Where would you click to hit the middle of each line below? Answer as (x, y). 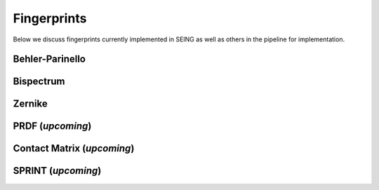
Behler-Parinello (49, 59)
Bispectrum (39, 82)
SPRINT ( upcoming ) (57, 171)
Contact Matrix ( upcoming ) (74, 148)
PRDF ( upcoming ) (52, 126)
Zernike (31, 104)
